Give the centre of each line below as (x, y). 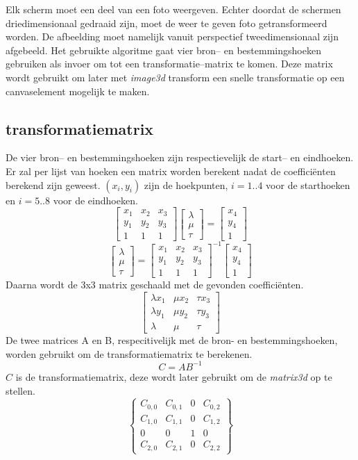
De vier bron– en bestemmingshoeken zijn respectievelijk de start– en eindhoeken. (180, 157)
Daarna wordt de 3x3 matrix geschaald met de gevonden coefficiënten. (155, 285)
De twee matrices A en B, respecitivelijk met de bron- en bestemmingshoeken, (172, 340)
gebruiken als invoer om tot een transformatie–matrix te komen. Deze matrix (169, 64)
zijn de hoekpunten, (186, 184)
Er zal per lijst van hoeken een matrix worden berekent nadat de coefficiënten (171, 171)
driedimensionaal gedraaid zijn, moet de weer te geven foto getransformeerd (167, 23)
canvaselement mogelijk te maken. (78, 91)
